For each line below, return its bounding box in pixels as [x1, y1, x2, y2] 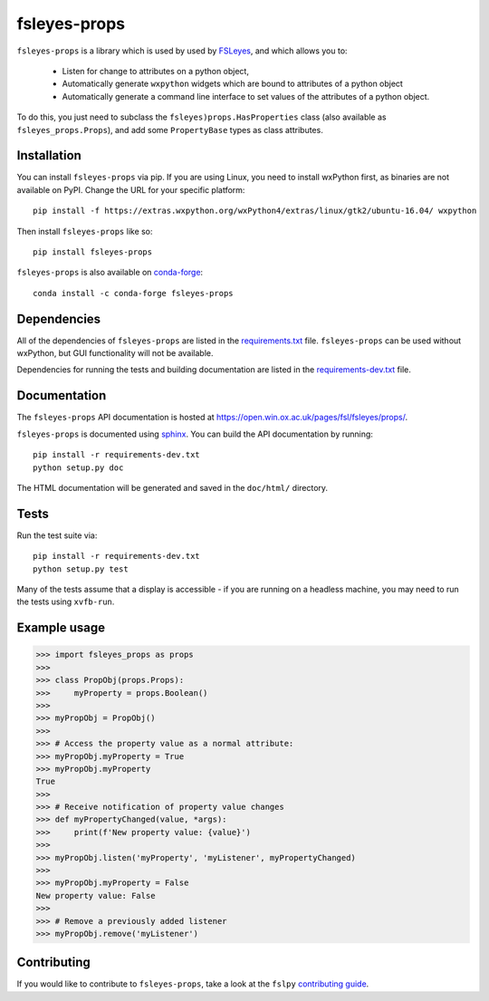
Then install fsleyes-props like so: [16, 226, 153, 236]
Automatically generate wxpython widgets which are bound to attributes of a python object [62, 78, 403, 90]
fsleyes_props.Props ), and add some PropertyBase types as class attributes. [16, 124, 323, 135]
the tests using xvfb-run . [16, 596, 115, 607]
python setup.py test [33, 563, 129, 574]
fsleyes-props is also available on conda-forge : [16, 267, 204, 278]
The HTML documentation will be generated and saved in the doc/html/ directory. [16, 482, 329, 493]
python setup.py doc [33, 462, 124, 473]
